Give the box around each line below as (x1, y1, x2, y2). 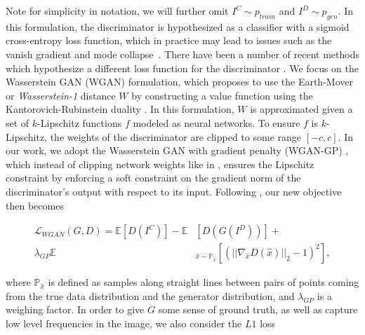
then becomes (6, 198, 64, 212)
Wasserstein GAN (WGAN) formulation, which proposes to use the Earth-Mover (6, 74, 353, 89)
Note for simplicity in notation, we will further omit (6, 4, 229, 18)
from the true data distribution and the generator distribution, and (6, 288, 295, 303)
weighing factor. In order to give (6, 302, 145, 317)
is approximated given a (250, 102, 353, 116)
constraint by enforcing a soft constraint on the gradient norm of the (6, 170, 301, 185)
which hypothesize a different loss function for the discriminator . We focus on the (6, 60, 359, 75)
